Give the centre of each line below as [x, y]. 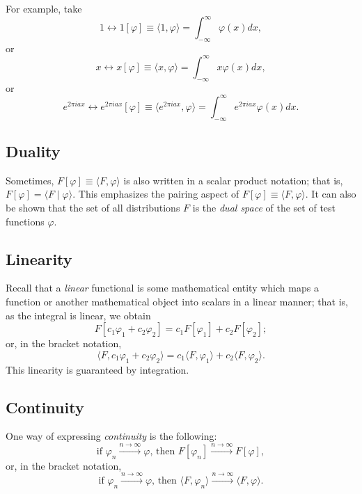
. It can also [331, 194]
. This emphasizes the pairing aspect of [156, 194]
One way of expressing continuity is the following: [111, 436]
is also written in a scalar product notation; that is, [233, 180]
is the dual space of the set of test [264, 208]
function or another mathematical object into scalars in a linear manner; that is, [177, 302]
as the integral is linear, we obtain [78, 315]
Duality [33, 151]
